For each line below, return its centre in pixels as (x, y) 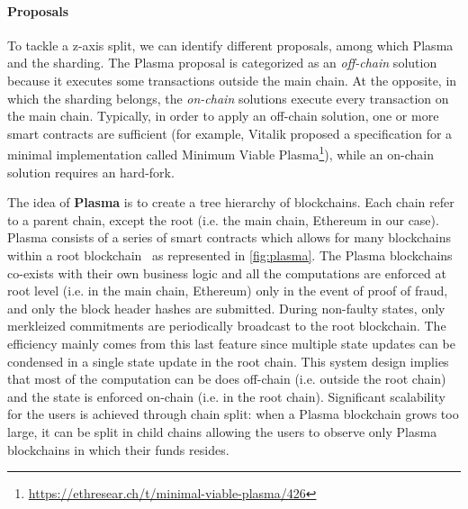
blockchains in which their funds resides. (118, 449)
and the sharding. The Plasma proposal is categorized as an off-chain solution (222, 63)
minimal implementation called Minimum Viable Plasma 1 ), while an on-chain (220, 153)
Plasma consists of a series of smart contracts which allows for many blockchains (229, 237)
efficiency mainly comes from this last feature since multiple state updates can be (231, 343)
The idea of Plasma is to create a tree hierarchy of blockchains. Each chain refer (231, 202)
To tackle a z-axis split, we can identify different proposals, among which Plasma (230, 45)
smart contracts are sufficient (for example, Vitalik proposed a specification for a (230, 133)
